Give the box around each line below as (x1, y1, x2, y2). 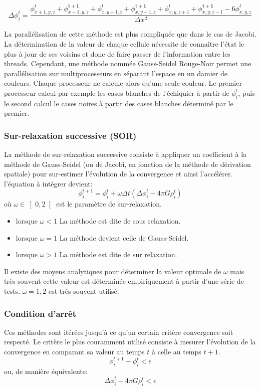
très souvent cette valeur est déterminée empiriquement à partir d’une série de (4, 276, 244, 286)
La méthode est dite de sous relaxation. (59, 216, 181, 226)
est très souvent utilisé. (48, 286, 119, 296)
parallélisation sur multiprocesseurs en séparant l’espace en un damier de (4, 68, 228, 78)
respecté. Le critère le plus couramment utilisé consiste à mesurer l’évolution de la (4, 336, 256, 347)
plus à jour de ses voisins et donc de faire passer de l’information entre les (4, 48, 230, 59)
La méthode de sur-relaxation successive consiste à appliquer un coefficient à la (4, 149, 247, 159)
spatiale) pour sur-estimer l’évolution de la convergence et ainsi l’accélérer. (4, 168, 233, 179)
